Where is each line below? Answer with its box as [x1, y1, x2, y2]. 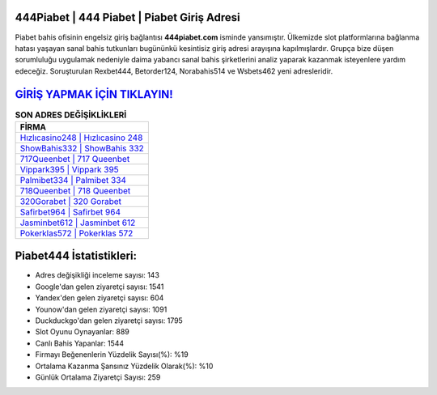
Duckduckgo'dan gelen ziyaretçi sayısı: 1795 [35, 316, 184, 325]
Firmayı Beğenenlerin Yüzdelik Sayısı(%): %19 [35, 350, 189, 359]
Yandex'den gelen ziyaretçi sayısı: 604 [35, 293, 164, 303]
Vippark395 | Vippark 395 [19, 164, 119, 175]
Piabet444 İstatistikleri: [15, 249, 138, 263]
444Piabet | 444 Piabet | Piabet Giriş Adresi [15, 11, 240, 24]
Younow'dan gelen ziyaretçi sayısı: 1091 [35, 304, 168, 314]
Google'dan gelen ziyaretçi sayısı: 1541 [35, 282, 164, 291]
